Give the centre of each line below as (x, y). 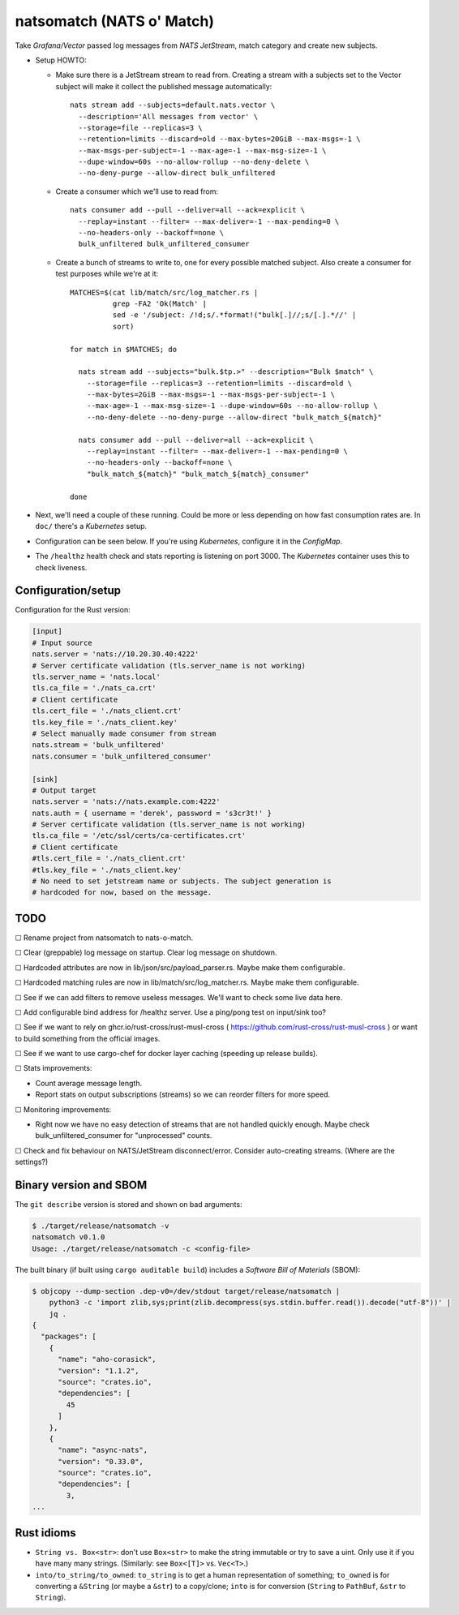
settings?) (32, 1162)
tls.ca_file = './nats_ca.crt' (94, 688)
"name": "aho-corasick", (107, 1359)
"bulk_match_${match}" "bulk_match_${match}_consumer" (198, 474)
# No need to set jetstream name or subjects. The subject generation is (182, 881)
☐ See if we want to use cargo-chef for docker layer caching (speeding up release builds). (166, 1054)
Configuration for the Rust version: (73, 610)
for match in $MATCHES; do (124, 349)
